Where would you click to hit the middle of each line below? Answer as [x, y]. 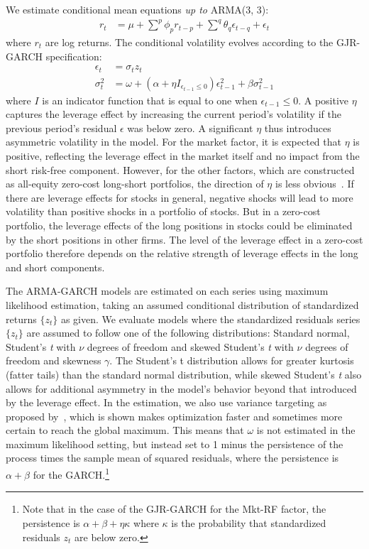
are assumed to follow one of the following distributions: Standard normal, [188, 333]
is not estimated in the [306, 430]
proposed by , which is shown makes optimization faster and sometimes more [174, 416]
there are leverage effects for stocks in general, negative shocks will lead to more [180, 197]
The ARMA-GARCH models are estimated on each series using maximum [167, 291]
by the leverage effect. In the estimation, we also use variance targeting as [166, 402]
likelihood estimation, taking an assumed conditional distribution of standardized [182, 304]
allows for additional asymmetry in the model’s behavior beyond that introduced [181, 388]
